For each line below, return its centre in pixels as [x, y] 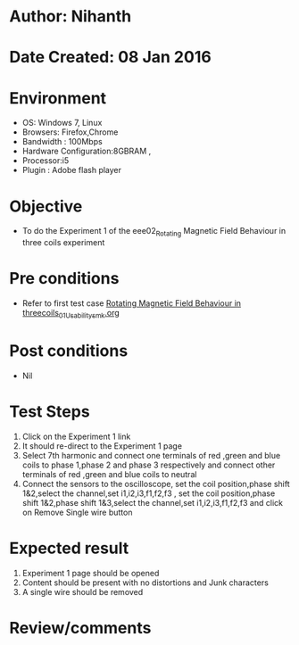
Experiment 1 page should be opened [91, 573]
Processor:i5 [46, 161]
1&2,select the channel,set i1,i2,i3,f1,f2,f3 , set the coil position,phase [149, 493]
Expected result [69, 548]
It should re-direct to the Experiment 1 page [102, 446]
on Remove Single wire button [77, 512]
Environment [58, 98]
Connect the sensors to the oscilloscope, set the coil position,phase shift [156, 484]
